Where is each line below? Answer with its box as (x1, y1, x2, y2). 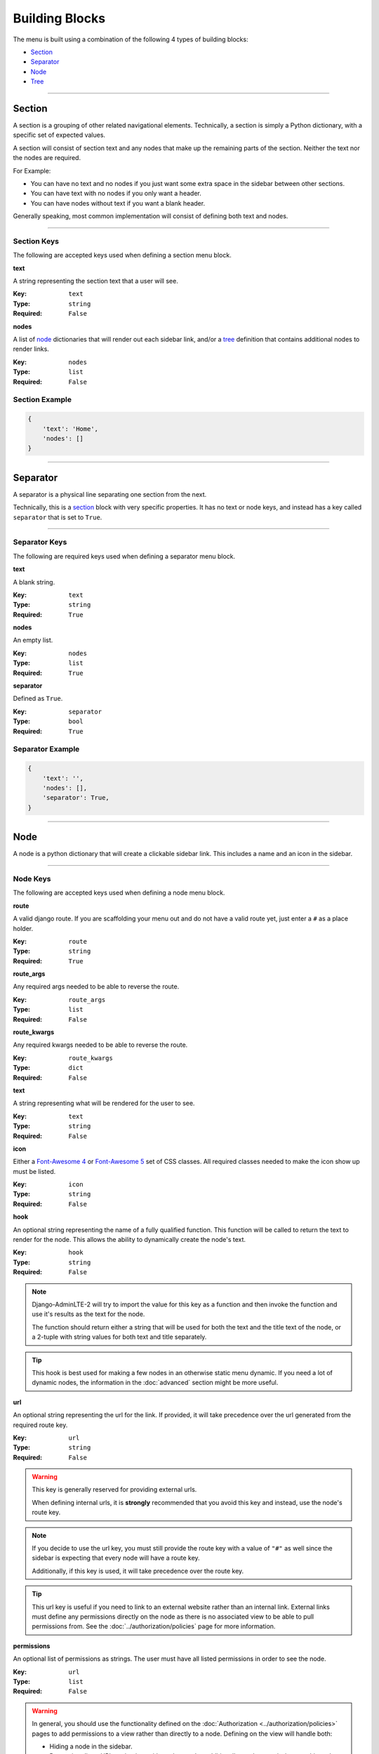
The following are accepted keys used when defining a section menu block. (13, 251, 232, 260)
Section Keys (13, 236, 60, 246)
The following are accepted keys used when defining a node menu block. (13, 888, 225, 897)
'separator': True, (42, 794, 110, 802)
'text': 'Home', (42, 424, 98, 433)
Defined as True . (13, 695, 63, 703)
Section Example (13, 395, 72, 405)
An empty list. (13, 636, 53, 645)
